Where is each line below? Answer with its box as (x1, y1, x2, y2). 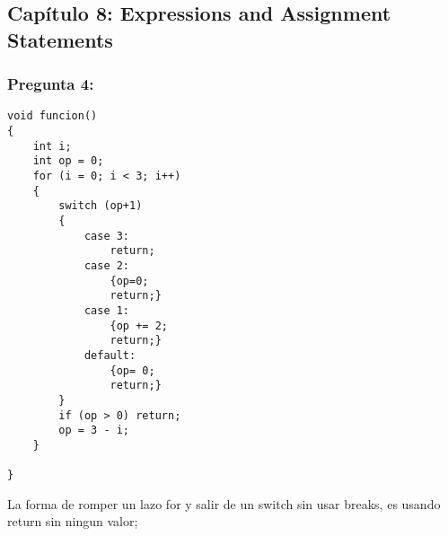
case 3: (83, 229, 130, 242)
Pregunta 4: (7, 73, 94, 95)
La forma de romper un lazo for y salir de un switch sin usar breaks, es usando (7, 494, 441, 513)
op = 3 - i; (58, 424, 130, 437)
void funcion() (7, 110, 98, 123)
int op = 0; (32, 154, 104, 168)
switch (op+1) (58, 199, 143, 213)
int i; (32, 139, 72, 153)
